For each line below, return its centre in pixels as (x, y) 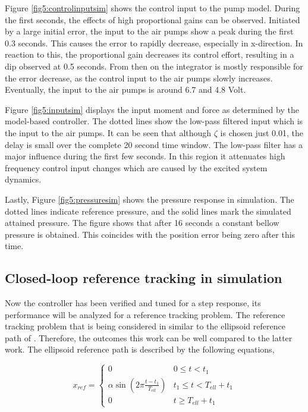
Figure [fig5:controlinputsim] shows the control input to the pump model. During (153, 8)
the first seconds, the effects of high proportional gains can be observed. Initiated (153, 19)
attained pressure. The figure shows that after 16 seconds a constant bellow (142, 223)
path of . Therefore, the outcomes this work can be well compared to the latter (149, 337)
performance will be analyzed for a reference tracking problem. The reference (145, 314)
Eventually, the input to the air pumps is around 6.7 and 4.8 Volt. (125, 89)
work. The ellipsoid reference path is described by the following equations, (140, 349)
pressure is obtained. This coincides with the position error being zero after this (150, 234)
